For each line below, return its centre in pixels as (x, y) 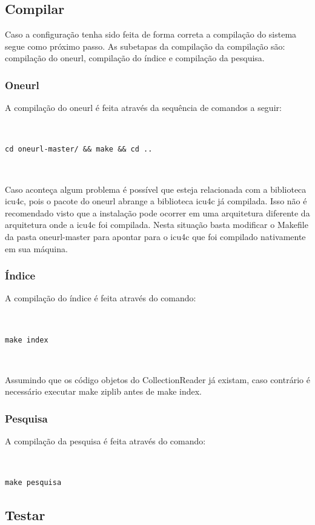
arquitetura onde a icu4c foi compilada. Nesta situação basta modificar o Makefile (157, 225)
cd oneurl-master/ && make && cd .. (79, 149)
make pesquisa (33, 483)
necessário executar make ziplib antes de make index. (103, 391)
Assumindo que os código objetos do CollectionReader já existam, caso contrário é (157, 379)
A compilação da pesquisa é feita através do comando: (105, 441)
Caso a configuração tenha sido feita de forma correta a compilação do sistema (151, 34)
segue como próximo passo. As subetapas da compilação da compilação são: (145, 46)
